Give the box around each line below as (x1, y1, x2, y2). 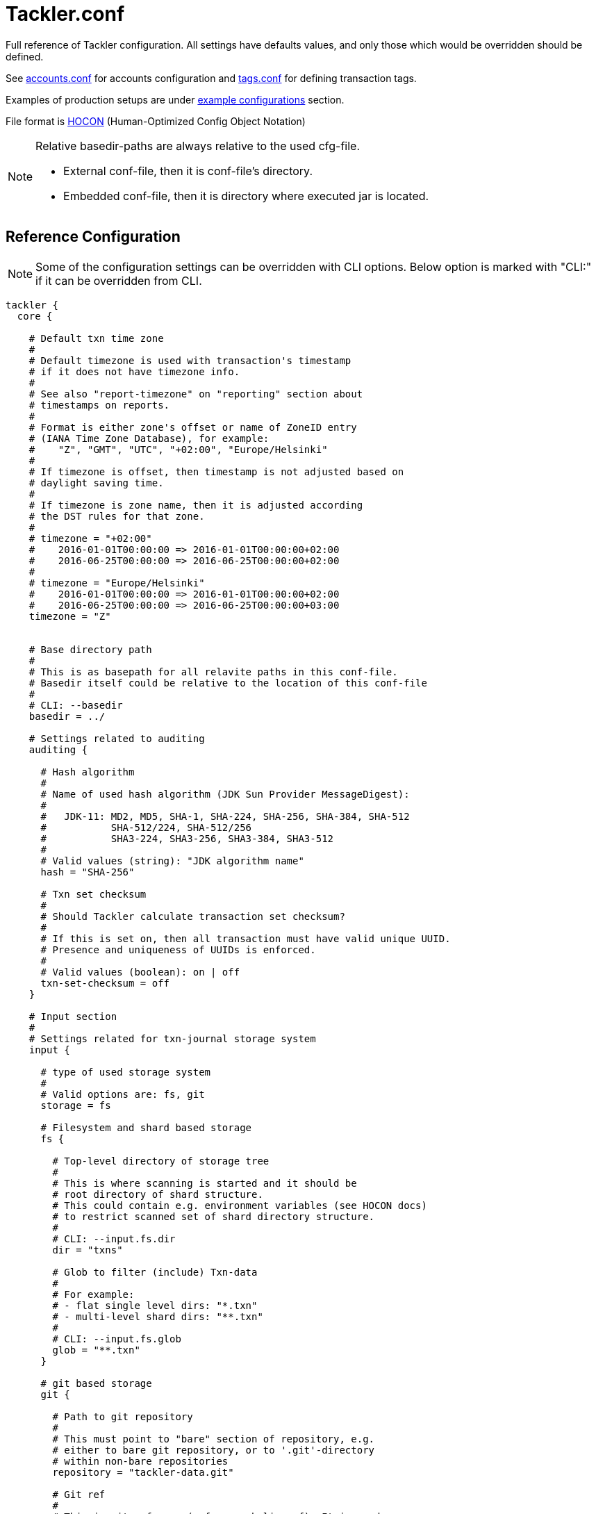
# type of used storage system (40, 1066, 211, 1078)
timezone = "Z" (28, 610, 111, 622)
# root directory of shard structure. (52, 1188, 263, 1200)
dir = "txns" (52, 1244, 123, 1256)
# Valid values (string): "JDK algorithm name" (40, 855, 304, 866)
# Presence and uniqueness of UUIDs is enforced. (40, 944, 316, 955)
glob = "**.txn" (52, 1344, 140, 1356)
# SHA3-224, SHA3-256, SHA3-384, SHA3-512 (40, 832, 334, 844)
